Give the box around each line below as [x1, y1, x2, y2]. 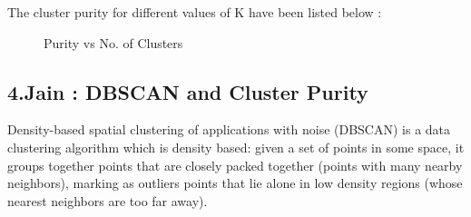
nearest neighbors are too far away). [7, 191, 208, 210]
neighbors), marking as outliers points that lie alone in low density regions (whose [7, 173, 463, 192]
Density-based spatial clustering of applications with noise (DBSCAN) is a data [7, 120, 451, 139]
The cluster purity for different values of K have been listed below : [7, 3, 382, 21]
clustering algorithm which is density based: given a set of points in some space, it [7, 137, 465, 156]
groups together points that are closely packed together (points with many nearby [7, 155, 463, 174]
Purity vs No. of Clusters [44, 33, 183, 52]
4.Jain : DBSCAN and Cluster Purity [7, 77, 368, 105]
